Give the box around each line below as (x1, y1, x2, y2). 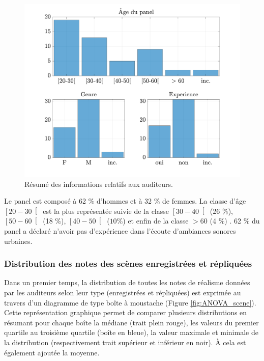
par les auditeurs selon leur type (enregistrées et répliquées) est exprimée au (4, 287, 241, 298)
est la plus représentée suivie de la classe (43, 205, 169, 216)
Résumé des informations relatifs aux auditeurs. (24, 178, 173, 189)
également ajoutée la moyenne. (4, 347, 100, 357)
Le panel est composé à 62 (4, 196, 86, 206)
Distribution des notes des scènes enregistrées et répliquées (4, 257, 252, 270)
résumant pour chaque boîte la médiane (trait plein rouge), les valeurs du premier (4, 317, 259, 327)
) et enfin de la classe (123, 215, 189, 226)
